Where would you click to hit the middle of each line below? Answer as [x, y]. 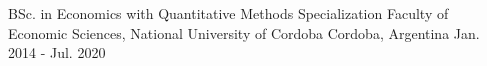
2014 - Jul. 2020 [57, 52]
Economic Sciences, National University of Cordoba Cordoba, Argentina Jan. [244, 32]
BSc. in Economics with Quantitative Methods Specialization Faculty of [228, 13]
